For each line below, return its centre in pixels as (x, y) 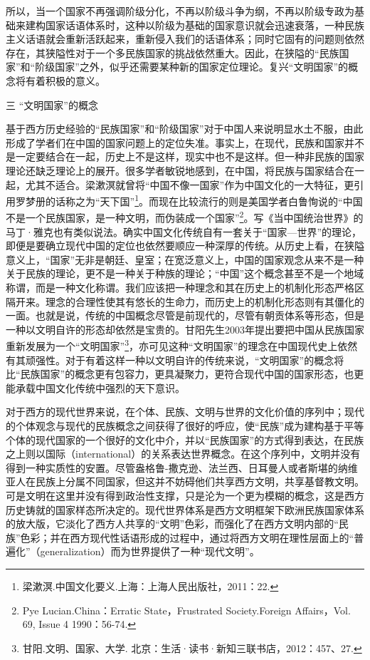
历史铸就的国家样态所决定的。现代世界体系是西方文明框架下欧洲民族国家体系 (185, 509)
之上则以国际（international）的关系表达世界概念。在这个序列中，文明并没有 (183, 454)
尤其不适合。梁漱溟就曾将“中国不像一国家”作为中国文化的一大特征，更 (190, 184)
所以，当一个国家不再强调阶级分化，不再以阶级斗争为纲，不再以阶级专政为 (180, 11)
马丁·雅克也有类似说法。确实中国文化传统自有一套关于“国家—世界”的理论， (184, 231)
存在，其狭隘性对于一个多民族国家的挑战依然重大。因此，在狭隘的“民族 (173, 52)
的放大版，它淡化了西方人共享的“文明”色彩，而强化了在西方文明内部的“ (172, 524)
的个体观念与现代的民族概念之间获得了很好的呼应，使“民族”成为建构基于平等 (185, 426)
